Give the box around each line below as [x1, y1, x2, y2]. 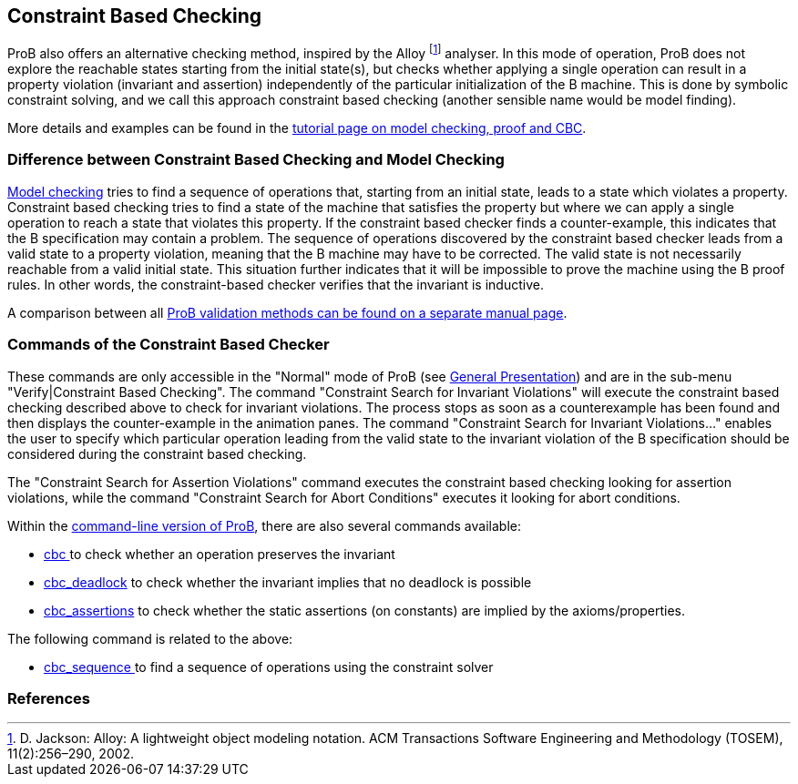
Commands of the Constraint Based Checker [7, 335, 330, 354]
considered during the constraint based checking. [7, 445, 307, 462]
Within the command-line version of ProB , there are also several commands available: [7, 517, 521, 534]
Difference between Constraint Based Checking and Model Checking [7, 150, 505, 169]
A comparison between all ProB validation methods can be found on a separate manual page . [7, 304, 568, 321]
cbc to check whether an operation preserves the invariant [44, 545, 395, 562]
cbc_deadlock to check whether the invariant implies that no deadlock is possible [44, 574, 532, 590]
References [7, 688, 90, 708]
